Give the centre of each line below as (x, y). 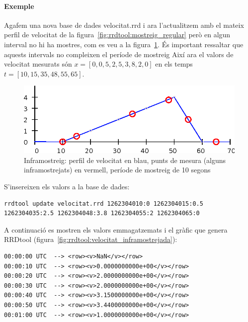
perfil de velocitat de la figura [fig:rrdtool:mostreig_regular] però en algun (117, 35)
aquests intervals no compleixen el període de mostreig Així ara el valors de (119, 54)
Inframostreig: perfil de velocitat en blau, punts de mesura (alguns (125, 160)
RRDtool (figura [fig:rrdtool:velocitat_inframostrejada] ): (91, 239)
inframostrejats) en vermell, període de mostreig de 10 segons (117, 170)
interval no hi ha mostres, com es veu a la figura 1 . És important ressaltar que (124, 44)
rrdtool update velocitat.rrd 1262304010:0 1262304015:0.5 (104, 203)
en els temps (174, 64)
